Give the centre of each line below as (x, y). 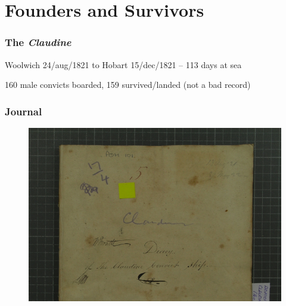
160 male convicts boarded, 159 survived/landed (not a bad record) (128, 85)
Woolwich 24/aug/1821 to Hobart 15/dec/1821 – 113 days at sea (123, 64)
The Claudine (38, 42)
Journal (24, 111)
